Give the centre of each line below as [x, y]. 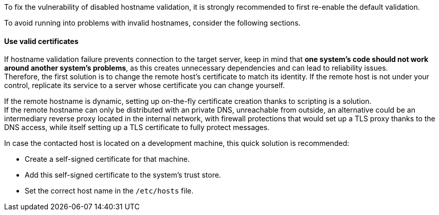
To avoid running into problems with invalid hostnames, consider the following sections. [152, 23]
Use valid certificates [41, 41]
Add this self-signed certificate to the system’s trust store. [123, 175]
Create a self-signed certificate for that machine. [107, 159]
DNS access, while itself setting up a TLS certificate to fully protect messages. [137, 127]
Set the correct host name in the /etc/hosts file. [109, 191]
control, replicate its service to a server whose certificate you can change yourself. [145, 85]
